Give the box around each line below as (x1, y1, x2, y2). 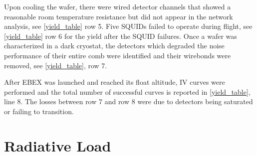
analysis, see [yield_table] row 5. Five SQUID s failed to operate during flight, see (4, 21, 253, 31)
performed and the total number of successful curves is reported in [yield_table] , (4, 86, 251, 97)
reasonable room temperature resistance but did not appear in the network (4, 11, 233, 21)
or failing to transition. (4, 106, 74, 116)
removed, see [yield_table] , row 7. (4, 60, 107, 70)
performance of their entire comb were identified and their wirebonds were (4, 50, 231, 60)
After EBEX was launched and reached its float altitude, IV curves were (4, 77, 225, 87)
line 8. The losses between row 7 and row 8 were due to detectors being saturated (4, 96, 253, 107)
